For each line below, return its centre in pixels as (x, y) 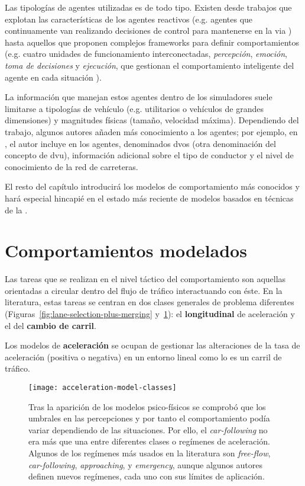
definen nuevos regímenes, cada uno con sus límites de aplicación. (147, 476)
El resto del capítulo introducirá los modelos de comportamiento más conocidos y (152, 186)
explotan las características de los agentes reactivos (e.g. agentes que (129, 19)
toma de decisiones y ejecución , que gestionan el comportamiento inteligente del (150, 65)
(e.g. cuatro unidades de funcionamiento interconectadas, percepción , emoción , (146, 54)
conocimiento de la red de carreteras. (72, 166)
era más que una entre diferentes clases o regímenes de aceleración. (149, 441)
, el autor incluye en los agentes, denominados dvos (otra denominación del (140, 143)
